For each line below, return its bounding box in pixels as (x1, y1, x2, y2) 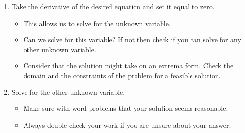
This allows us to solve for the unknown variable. (23, 18, 171, 28)
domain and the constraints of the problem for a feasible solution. (23, 70, 221, 80)
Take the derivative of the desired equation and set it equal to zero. (11, 1, 215, 11)
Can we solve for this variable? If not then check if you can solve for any (23, 34, 241, 45)
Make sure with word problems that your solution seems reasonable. (23, 103, 228, 113)
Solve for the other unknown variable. (11, 86, 125, 97)
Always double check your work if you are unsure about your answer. (23, 119, 231, 130)
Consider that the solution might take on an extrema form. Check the (23, 60, 234, 71)
